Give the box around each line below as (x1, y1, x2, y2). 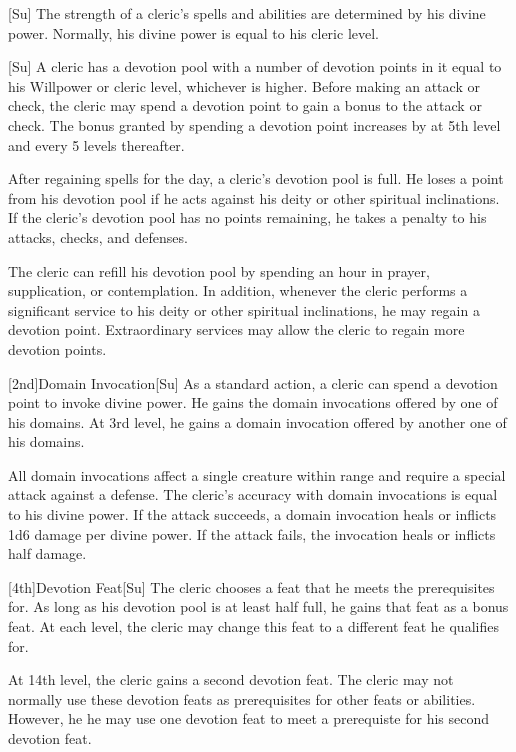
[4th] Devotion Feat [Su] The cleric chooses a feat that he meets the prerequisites (8, 576, 495, 597)
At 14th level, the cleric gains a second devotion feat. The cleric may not (8, 669, 454, 690)
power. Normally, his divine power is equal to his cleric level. (8, 22, 379, 43)
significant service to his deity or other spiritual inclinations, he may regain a (8, 299, 480, 320)
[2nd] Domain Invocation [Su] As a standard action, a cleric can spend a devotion (8, 372, 498, 393)
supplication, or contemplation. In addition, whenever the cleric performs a (8, 280, 468, 301)
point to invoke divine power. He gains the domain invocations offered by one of (8, 392, 498, 413)
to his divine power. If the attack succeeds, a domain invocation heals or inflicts (8, 504, 497, 525)
